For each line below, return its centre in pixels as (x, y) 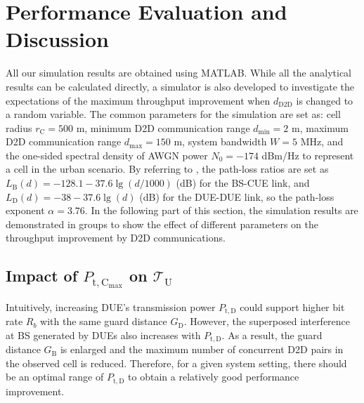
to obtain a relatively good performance (214, 377)
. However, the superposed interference (267, 321)
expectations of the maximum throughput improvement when (138, 100)
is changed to (325, 100)
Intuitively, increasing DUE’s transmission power (111, 306)
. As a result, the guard (272, 335)
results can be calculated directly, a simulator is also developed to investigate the (180, 86)
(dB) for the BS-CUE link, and (243, 183)
